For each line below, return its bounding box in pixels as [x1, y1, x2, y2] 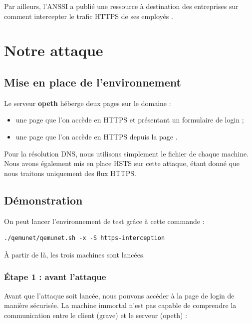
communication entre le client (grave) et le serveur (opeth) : [4, 309, 187, 320]
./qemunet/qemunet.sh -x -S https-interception [4, 234, 165, 242]
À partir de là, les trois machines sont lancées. [4, 249, 145, 259]
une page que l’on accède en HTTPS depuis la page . [15, 131, 178, 141]
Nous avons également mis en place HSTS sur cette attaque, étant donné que [4, 158, 240, 168]
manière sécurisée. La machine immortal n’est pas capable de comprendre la [4, 300, 237, 310]
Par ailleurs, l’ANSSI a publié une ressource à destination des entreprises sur [4, 1, 239, 11]
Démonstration [4, 192, 83, 207]
